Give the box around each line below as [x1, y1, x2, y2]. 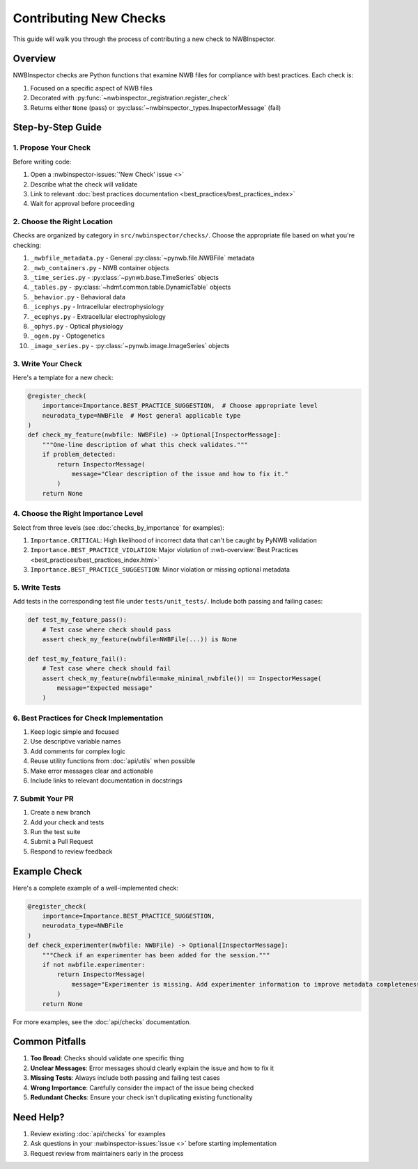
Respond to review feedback [30, 847, 113, 856]
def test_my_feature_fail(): [27, 654, 127, 663]
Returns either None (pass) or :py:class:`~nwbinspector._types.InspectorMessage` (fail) [30, 103, 281, 111]
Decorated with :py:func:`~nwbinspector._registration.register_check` [30, 94, 230, 102]
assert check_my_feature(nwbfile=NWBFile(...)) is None [42, 636, 238, 643]
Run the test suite [30, 827, 81, 835]
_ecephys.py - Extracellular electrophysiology [30, 312, 167, 320]
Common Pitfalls [13, 1036, 86, 1048]
